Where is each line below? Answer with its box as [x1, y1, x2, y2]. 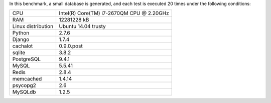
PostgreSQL [12, 55, 41, 62]
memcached [12, 75, 42, 82]
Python [12, 29, 30, 36]
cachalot [12, 42, 33, 49]
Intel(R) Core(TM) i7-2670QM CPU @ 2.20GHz [59, 10, 169, 17]
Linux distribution [12, 23, 54, 30]
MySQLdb [12, 88, 36, 95]
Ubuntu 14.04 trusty [59, 23, 106, 30]
